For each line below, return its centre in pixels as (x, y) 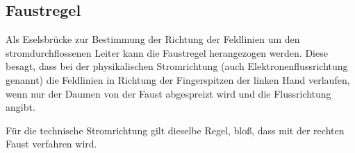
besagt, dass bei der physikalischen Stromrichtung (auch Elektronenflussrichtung (177, 66)
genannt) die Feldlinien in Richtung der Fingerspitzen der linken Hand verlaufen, (178, 79)
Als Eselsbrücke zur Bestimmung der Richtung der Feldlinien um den (153, 39)
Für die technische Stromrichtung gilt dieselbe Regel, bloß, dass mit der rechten (175, 130)
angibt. (20, 107)
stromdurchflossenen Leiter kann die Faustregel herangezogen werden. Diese (167, 52)
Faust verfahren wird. (51, 144)
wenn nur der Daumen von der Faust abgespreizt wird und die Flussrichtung (168, 93)
